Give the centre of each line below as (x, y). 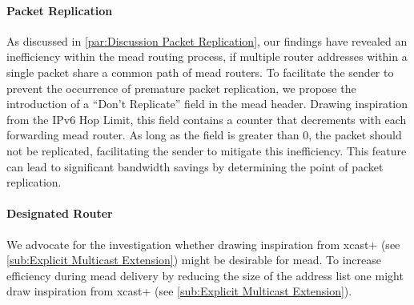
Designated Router (60, 213)
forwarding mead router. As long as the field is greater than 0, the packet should (204, 135)
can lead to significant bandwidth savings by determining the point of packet (195, 166)
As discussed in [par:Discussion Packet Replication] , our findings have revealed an (207, 40)
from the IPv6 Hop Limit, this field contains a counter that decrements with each (207, 119)
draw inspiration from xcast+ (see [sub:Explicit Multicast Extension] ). (179, 291)
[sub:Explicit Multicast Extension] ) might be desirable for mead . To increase (194, 260)
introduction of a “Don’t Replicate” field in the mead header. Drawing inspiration (207, 104)
